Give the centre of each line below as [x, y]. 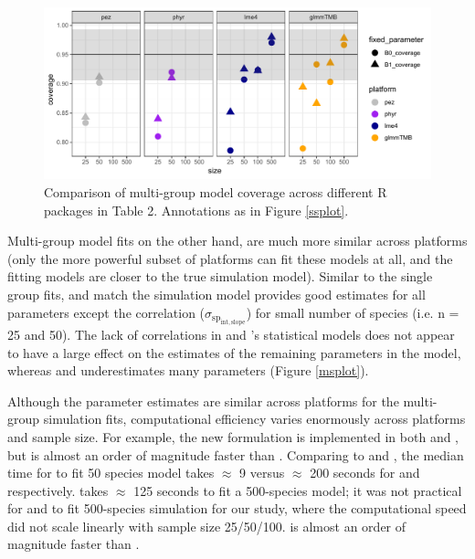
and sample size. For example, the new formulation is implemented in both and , [233, 436]
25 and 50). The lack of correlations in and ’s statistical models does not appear [231, 334]
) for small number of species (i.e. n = [353, 312]
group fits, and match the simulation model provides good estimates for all [216, 294]
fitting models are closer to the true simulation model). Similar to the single [220, 276]
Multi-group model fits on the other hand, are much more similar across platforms [237, 241]
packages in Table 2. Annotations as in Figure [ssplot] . [196, 210]
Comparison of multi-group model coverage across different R [216, 191]
